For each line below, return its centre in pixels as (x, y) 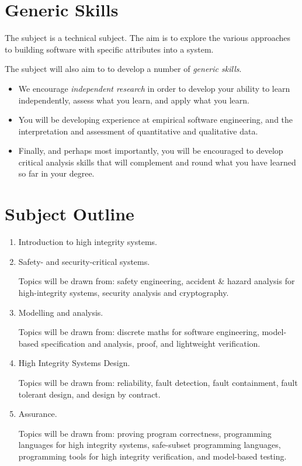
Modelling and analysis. (61, 312)
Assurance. (38, 414)
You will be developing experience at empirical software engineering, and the (156, 120)
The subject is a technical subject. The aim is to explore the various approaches (147, 38)
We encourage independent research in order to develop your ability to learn (154, 88)
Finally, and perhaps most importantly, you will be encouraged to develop (151, 151)
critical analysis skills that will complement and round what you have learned (157, 162)
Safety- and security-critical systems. (84, 261)
